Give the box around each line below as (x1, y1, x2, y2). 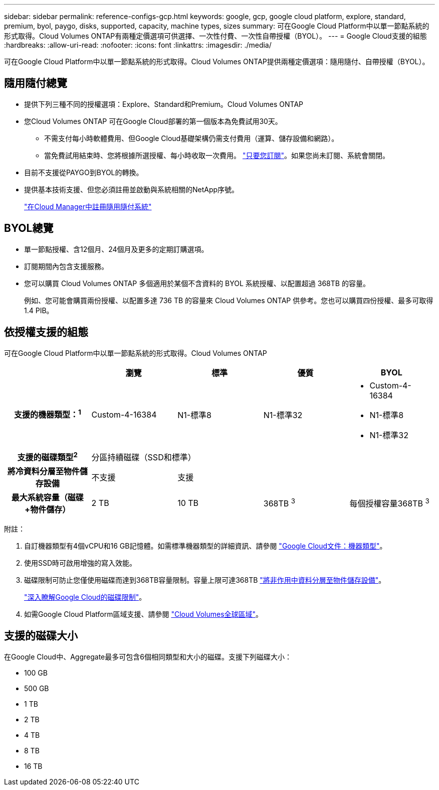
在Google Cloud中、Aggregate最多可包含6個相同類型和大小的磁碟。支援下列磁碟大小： (4, 652, 292, 661)
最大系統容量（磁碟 (11, 492, 84, 502)
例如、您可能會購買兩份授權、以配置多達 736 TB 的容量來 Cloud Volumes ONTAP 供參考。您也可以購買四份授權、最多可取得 (24, 296, 433, 305)
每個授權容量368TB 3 (349, 496, 429, 509)
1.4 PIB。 (24, 306, 54, 315)
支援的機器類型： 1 (14, 408, 81, 420)
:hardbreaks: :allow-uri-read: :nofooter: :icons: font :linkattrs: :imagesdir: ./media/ (4, 41, 272, 49)
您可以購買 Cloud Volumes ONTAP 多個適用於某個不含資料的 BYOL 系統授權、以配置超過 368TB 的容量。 (24, 279, 370, 288)
